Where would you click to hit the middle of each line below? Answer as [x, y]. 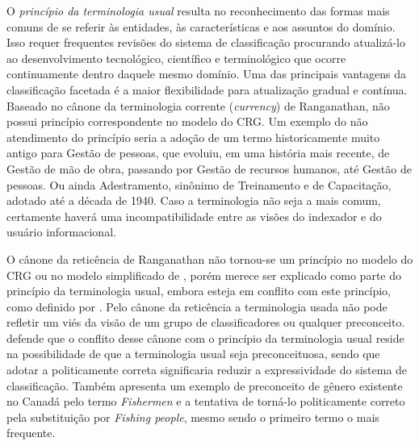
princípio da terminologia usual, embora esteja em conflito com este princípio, [199, 291]
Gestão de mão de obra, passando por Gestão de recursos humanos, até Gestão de [209, 168]
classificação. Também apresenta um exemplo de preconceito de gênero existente [205, 385]
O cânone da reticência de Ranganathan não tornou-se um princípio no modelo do [210, 258]
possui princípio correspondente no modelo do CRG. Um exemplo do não [187, 121]
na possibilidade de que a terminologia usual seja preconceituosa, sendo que [193, 354]
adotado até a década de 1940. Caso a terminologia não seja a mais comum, [194, 200]
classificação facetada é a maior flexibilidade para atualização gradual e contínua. [207, 89]
